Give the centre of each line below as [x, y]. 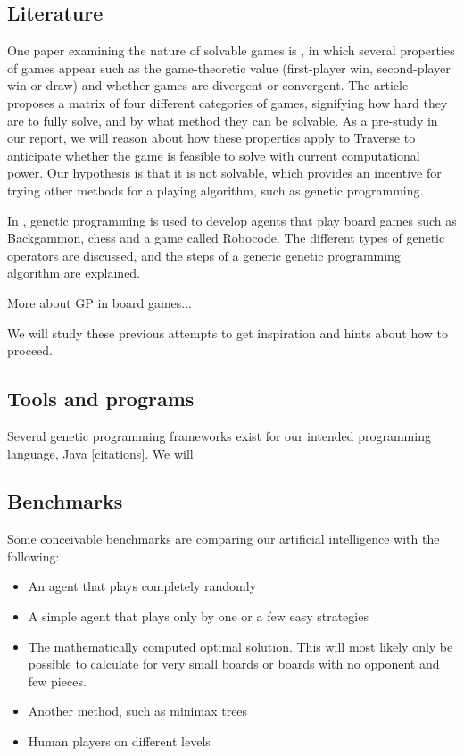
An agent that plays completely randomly [142, 586]
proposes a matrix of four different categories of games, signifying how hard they [228, 102]
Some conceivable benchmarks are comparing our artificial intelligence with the [224, 539]
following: [33, 556]
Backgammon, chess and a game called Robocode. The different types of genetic [226, 238]
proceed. [30, 350]
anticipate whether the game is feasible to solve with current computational [214, 155]
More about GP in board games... [99, 302]
